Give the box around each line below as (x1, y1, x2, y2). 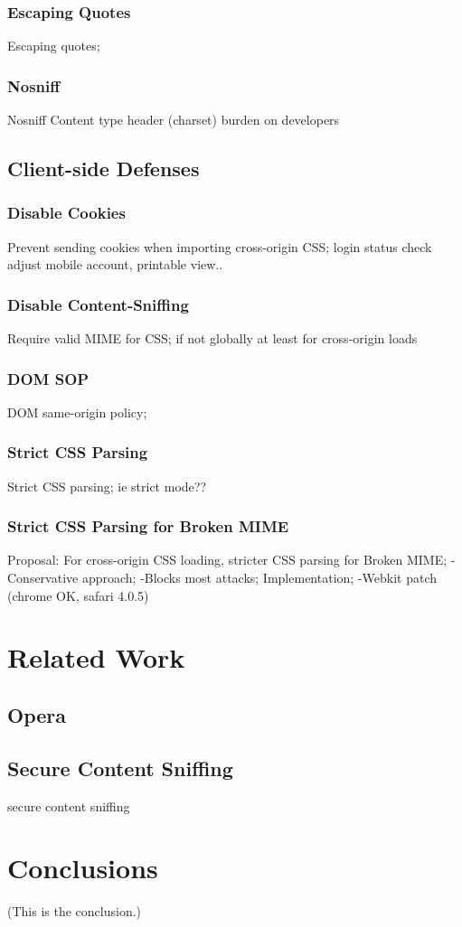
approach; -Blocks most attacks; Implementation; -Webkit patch (81, 568, 437, 587)
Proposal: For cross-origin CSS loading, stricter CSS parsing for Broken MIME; (7, 550, 448, 569)
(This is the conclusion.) (7, 902, 142, 921)
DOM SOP (7, 367, 90, 389)
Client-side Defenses (7, 154, 200, 183)
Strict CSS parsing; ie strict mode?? (7, 476, 206, 495)
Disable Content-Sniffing (7, 293, 189, 315)
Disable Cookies (7, 201, 126, 224)
